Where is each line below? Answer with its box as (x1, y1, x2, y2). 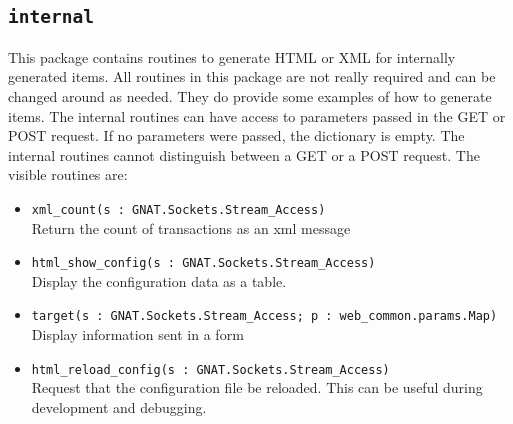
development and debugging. (31, 396, 207, 417)
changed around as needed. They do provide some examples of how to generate (8, 85, 492, 106)
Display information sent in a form (31, 324, 244, 345)
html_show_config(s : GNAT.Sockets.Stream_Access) (31, 256, 376, 271)
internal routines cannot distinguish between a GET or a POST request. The (8, 144, 480, 165)
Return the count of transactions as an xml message (31, 217, 351, 238)
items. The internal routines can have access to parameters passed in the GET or (8, 105, 506, 126)
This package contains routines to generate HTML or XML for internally (8, 46, 456, 67)
